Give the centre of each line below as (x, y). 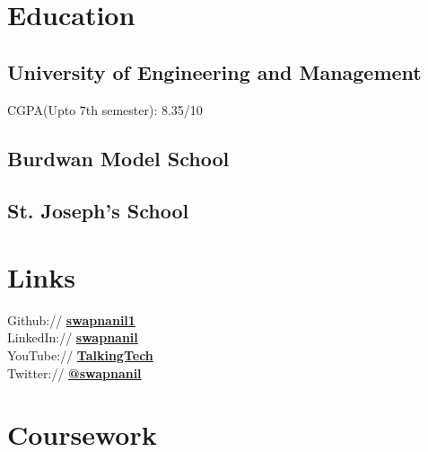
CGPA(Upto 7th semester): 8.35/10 (105, 109)
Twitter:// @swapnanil (74, 372)
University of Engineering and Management (214, 71)
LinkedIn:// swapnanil (73, 337)
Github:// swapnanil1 (71, 319)
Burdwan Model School (118, 158)
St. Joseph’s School (98, 211)
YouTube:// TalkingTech (80, 355)
